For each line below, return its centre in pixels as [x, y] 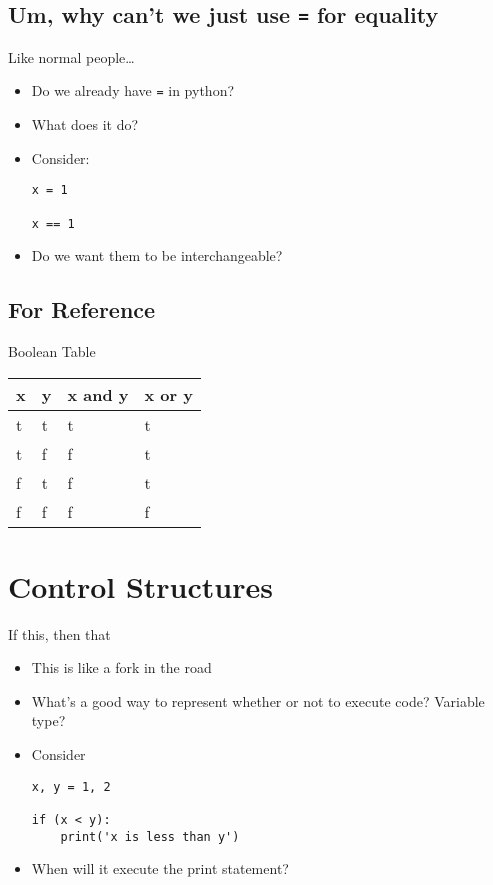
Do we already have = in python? [133, 90]
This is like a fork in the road [121, 667]
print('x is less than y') [150, 836]
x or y [168, 394]
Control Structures [140, 585]
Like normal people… [71, 56]
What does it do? [85, 124]
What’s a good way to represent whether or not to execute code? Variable [258, 700]
